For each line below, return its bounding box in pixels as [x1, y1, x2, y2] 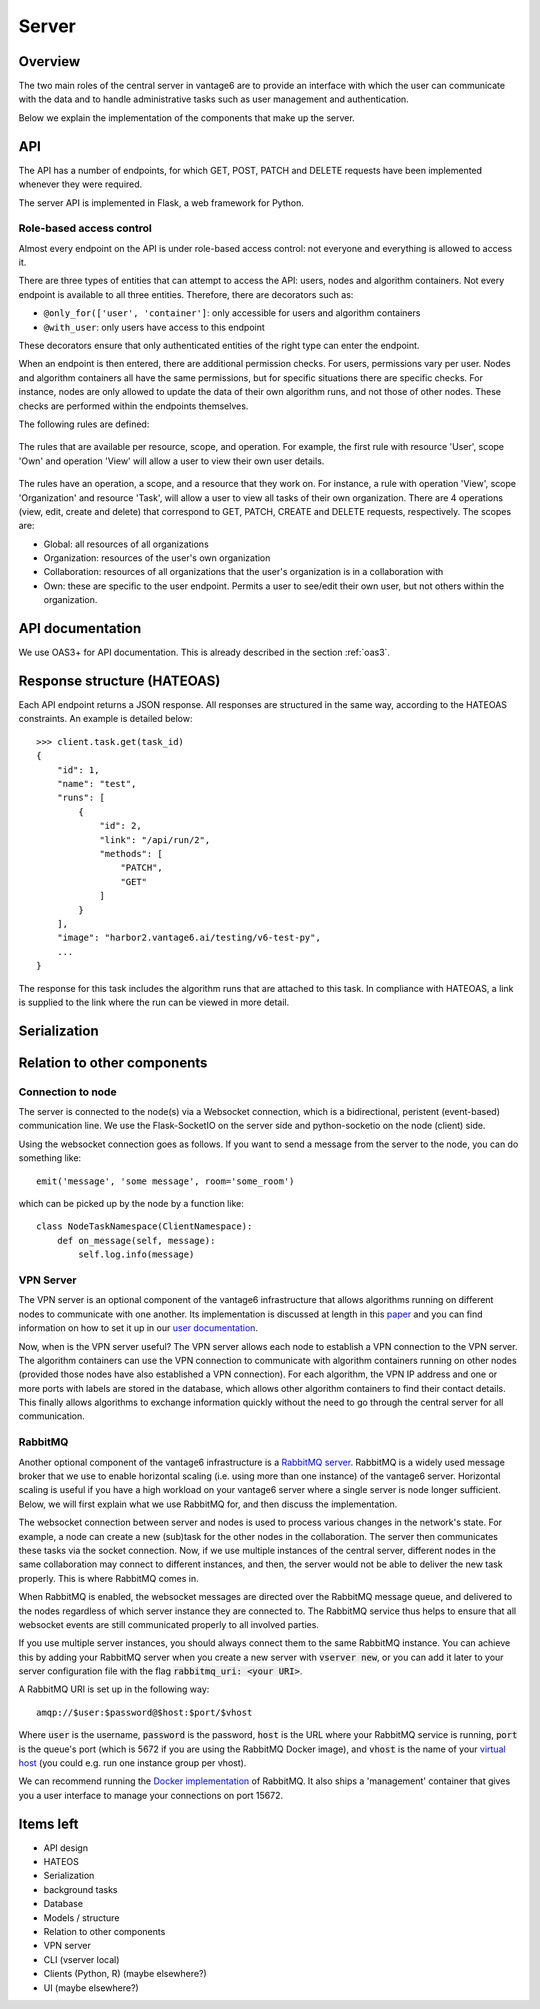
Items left [18, 1815, 79, 1832]
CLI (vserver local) [43, 1953, 120, 1965]
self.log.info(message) [78, 1249, 195, 1260]
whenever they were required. [18, 178, 143, 190]
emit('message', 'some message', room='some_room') [36, 1175, 295, 1187]
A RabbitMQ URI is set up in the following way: [18, 1683, 210, 1695]
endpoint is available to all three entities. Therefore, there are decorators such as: [18, 288, 354, 300]
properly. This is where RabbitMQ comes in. [18, 1572, 199, 1584]
